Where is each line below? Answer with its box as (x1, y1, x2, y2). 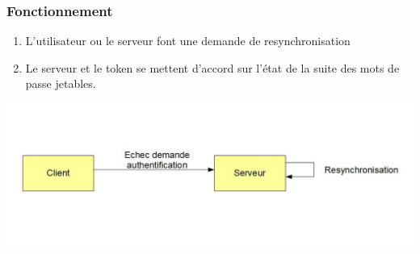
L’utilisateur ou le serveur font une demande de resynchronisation (25, 32, 351, 49)
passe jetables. (25, 75, 96, 92)
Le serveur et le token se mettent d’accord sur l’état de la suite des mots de (25, 59, 400, 76)
